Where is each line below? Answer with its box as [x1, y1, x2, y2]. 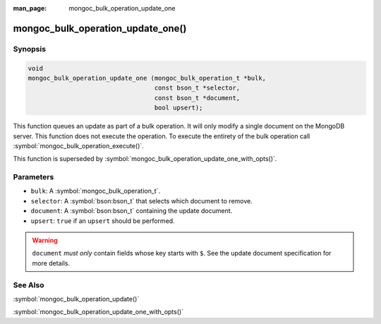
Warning [32, 236, 58, 244]
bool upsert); [154, 104, 203, 112]
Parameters [13, 172, 54, 182]
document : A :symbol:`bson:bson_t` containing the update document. [30, 207, 233, 215]
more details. [32, 258, 71, 268]
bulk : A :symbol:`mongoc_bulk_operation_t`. [30, 187, 161, 196]
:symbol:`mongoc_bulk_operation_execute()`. [13, 141, 144, 150]
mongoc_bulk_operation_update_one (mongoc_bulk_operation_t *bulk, [28, 74, 267, 82]
